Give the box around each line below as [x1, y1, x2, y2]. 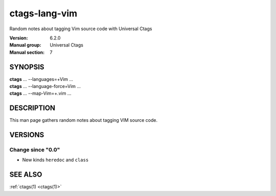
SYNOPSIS [9, 62, 44, 71]
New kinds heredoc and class [22, 157, 89, 163]
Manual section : [9, 49, 45, 55]
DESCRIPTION [9, 104, 56, 113]
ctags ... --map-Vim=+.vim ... [9, 90, 72, 97]
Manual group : [9, 42, 41, 48]
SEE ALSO [9, 170, 42, 179]
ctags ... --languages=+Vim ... [9, 76, 74, 82]
